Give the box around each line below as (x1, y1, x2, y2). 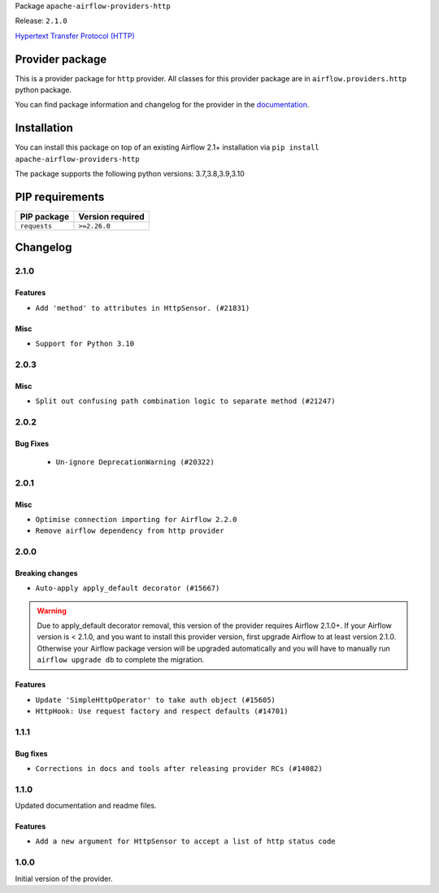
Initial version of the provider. (15, 873, 113, 883)
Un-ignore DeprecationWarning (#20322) (55, 457, 215, 467)
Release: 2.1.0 (15, 16, 68, 26)
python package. (15, 85, 72, 95)
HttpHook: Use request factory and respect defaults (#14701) (35, 706, 289, 716)
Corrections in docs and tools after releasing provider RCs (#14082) (35, 764, 323, 773)
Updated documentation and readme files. (15, 801, 157, 811)
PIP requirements (15, 189, 105, 203)
